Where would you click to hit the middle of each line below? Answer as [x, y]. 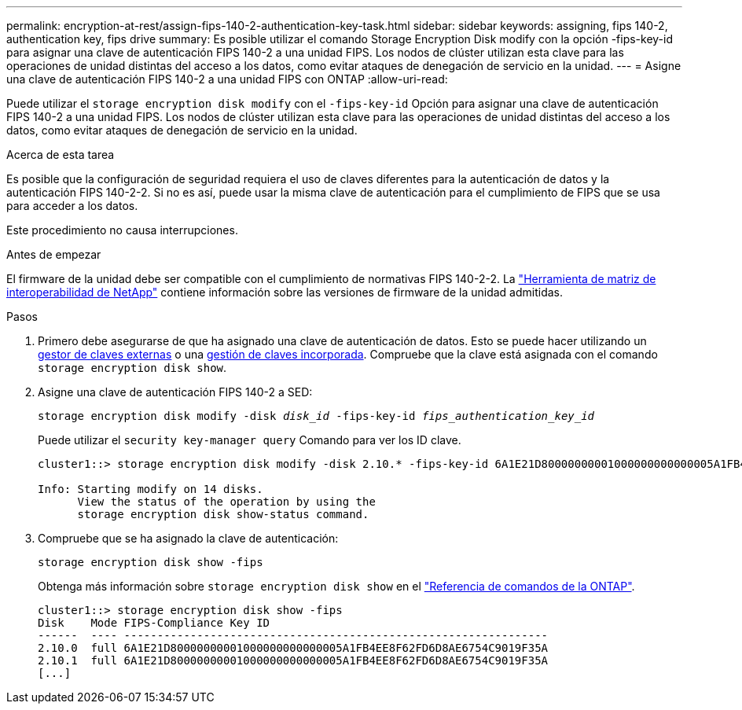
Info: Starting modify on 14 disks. [151, 489]
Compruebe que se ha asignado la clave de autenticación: [188, 538]
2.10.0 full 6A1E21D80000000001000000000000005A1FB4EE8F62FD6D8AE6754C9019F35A [293, 648]
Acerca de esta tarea [61, 155]
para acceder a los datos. [72, 206]
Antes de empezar [54, 254]
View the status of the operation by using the [226, 502]
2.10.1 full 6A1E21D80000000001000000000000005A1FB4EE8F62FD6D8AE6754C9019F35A [293, 660]
